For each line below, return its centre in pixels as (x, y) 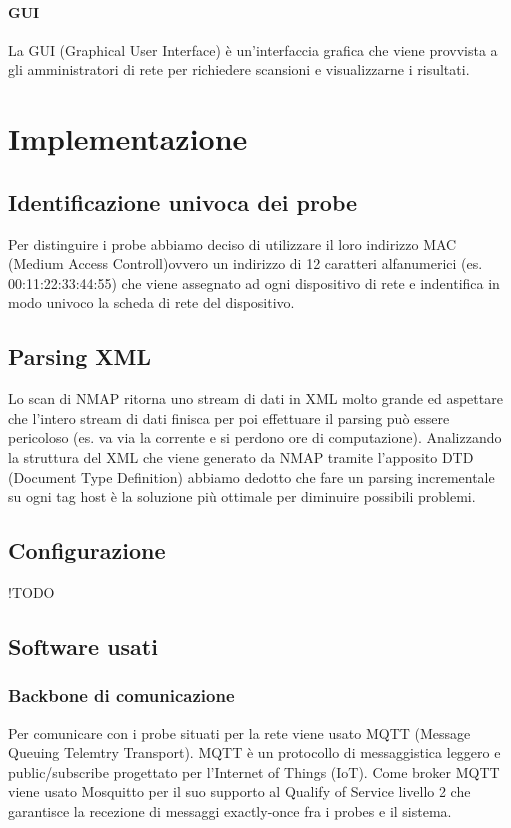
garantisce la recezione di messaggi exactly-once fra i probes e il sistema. (230, 810)
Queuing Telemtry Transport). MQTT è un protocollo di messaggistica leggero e (254, 752)
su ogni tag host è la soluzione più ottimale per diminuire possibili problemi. (242, 496)
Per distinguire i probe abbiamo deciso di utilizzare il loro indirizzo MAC (232, 243)
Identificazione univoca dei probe (183, 201)
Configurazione (87, 550)
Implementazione (128, 138)
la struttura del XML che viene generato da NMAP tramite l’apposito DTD (241, 456)
